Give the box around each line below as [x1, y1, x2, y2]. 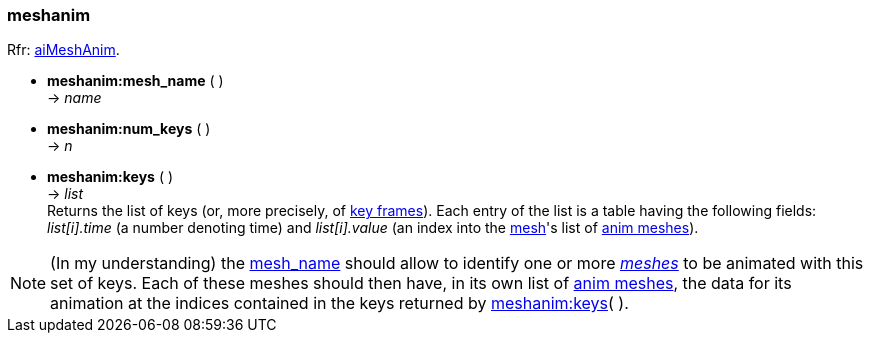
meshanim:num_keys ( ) [47, 120, 211, 138]
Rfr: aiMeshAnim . [7, 41, 120, 59]
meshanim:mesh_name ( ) [47, 72, 224, 90]
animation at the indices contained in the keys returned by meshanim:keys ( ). [50, 293, 629, 314]
